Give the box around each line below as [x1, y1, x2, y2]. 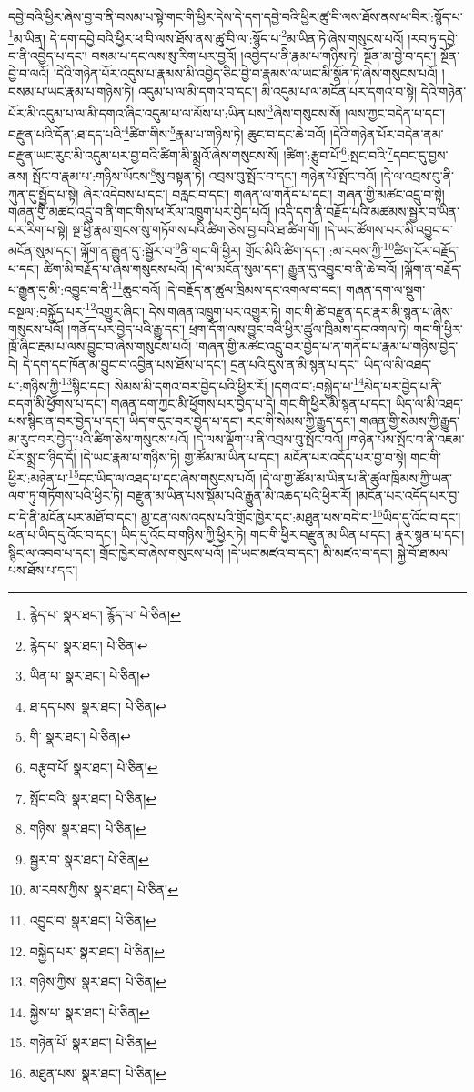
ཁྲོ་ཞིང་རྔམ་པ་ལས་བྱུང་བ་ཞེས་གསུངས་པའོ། [8, 337, 192, 356]
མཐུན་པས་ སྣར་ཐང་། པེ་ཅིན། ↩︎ [29, 1063, 166, 1082]
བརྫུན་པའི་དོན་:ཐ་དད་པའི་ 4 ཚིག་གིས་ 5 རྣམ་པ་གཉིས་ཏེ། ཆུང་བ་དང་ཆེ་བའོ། [8, 121, 327, 143]
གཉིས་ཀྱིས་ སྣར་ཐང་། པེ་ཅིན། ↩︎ [29, 972, 166, 991]
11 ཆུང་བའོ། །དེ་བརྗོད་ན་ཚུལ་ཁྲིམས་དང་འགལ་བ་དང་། [112, 278, 342, 298]
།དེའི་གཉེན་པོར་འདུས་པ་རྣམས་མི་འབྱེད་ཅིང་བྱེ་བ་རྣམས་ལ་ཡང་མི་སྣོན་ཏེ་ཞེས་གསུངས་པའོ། [53, 64, 438, 83]
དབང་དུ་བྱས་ [392, 145, 449, 164]
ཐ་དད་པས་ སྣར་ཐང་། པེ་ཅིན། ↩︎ [29, 696, 166, 715]
